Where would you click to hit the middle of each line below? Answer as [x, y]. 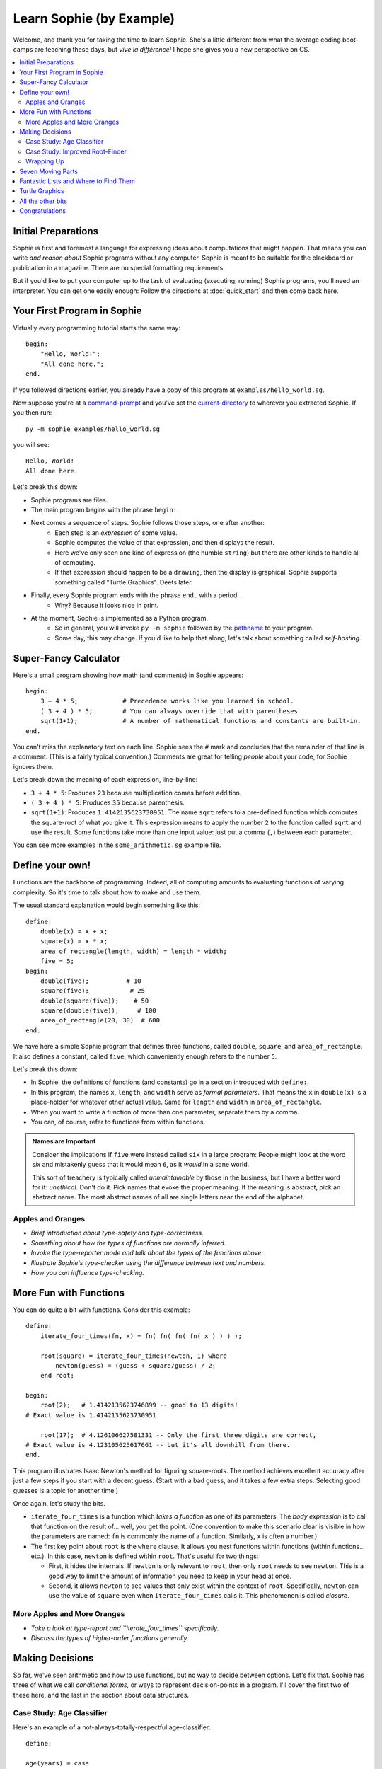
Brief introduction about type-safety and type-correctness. [117, 1233]
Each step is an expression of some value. [116, 532]
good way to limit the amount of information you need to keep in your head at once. [170, 1576]
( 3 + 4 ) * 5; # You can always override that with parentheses [169, 711]
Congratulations [43, 211]
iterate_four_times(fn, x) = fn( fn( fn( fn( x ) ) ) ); [141, 1336]
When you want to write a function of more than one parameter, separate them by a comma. [165, 1112]
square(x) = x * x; [74, 941]
